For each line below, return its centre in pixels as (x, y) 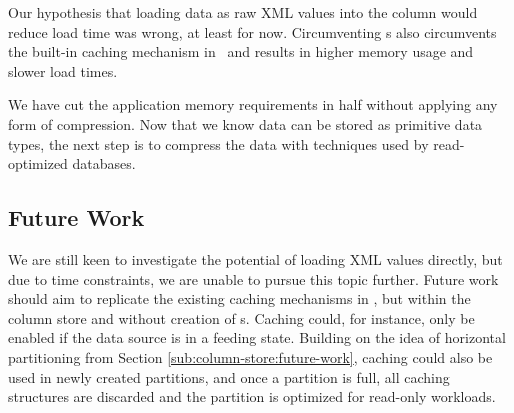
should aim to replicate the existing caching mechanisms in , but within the (239, 298)
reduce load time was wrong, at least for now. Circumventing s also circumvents (252, 31)
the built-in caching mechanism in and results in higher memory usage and (241, 51)
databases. (104, 163)
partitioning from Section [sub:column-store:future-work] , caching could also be (250, 356)
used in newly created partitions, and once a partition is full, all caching (229, 376)
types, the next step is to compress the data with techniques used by (218, 143)
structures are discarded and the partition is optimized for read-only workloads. (252, 396)
